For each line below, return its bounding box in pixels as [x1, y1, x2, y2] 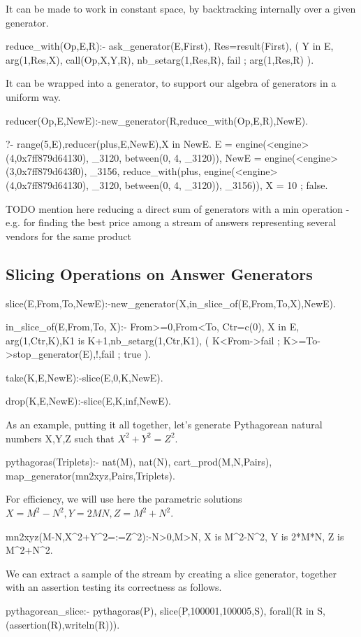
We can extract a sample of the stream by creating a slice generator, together [6, 566, 337, 580]
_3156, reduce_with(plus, [89, 164, 201, 178]
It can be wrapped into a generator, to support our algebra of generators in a [6, 76, 337, 90]
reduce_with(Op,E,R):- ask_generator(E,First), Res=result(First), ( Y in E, [6, 38, 334, 53]
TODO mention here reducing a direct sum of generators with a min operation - [6, 201, 350, 216]
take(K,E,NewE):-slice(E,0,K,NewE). [6, 370, 163, 384]
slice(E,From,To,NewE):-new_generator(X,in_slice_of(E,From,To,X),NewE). [6, 295, 336, 310]
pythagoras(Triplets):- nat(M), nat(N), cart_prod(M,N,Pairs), [6, 454, 272, 469]
